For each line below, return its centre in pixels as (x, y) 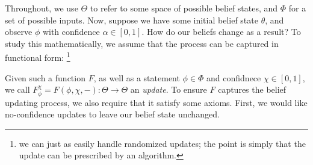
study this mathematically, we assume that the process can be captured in (142, 43)
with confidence (71, 32)
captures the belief (252, 89)
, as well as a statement (137, 77)
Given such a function (45, 77)
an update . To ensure (169, 89)
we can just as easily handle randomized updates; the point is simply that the (162, 143)
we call (17, 89)
